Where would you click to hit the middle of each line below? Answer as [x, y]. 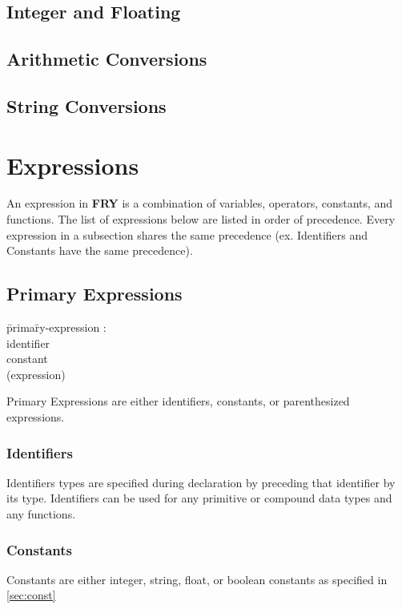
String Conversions [86, 105]
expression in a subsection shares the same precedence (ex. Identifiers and [187, 234]
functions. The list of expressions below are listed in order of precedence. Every [201, 219]
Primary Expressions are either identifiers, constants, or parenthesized [178, 401]
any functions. [41, 514]
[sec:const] [31, 595]
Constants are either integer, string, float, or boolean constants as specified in [197, 579]
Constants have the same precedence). [100, 250]
